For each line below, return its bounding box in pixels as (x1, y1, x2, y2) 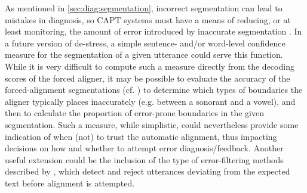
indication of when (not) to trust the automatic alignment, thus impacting (5, 130, 277, 142)
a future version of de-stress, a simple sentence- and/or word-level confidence (5, 36, 285, 49)
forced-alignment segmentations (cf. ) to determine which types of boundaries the (5, 83, 303, 96)
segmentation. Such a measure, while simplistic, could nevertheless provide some (5, 118, 299, 130)
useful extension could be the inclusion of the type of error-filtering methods (5, 153, 284, 166)
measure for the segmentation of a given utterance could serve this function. (5, 48, 283, 61)
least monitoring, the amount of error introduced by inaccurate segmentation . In (5, 25, 302, 38)
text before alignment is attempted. (5, 176, 135, 189)
